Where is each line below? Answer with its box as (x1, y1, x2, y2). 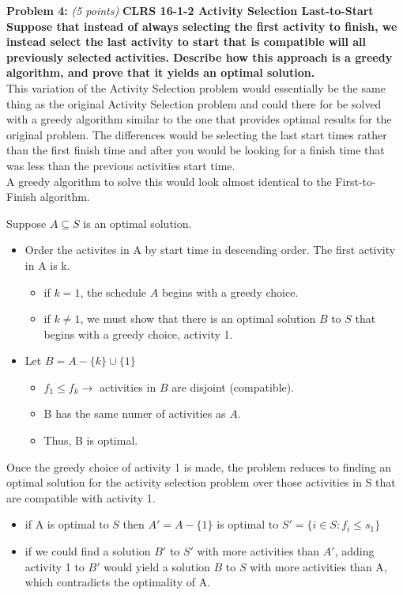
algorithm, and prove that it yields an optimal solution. (6, 64, 315, 81)
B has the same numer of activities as (43, 405, 226, 422)
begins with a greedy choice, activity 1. (43, 325, 233, 342)
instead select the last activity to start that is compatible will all (6, 33, 367, 50)
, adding (334, 543, 375, 559)
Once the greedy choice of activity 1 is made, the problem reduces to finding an (6, 458, 392, 475)
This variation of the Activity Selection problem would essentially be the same (6, 79, 386, 96)
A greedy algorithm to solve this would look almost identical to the (6, 172, 332, 189)
